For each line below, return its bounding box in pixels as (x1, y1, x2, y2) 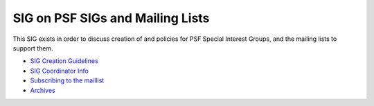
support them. (12, 44, 53, 52)
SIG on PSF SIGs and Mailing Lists (12, 10, 210, 26)
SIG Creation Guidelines (30, 57, 98, 65)
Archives (30, 86, 55, 94)
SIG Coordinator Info (30, 67, 89, 75)
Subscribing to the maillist (30, 76, 105, 85)
